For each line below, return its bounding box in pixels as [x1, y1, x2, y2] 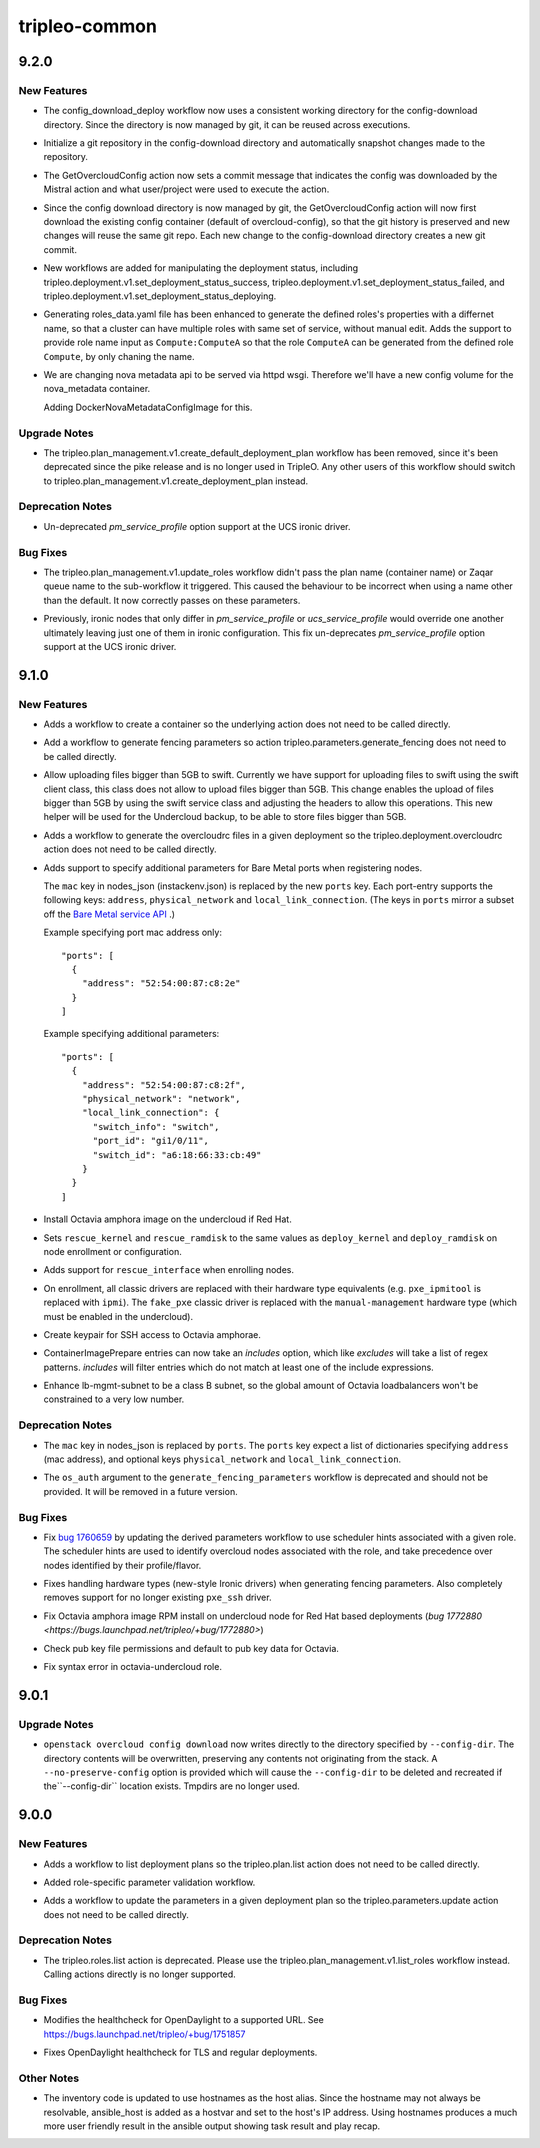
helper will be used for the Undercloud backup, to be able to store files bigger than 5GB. [43, 811, 407, 823]
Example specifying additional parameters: [43, 1028, 220, 1040]
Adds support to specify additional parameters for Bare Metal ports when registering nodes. [43, 861, 423, 874]
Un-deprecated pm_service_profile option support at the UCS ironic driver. [43, 520, 351, 532]
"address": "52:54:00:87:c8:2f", [81, 1079, 247, 1090]
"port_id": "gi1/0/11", [92, 1135, 210, 1147]
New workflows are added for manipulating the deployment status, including [43, 262, 359, 274]
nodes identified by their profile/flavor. [43, 1559, 202, 1571]
